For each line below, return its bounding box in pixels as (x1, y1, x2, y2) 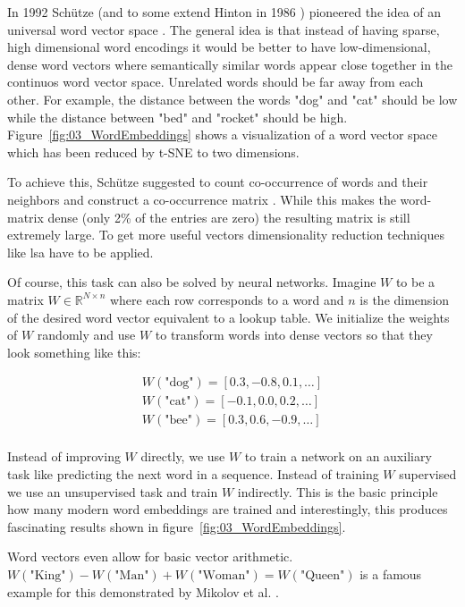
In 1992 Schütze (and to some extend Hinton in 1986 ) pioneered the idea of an (7, 3, 442, 21)
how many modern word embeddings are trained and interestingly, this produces (7, 500, 448, 518)
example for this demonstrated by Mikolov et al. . (7, 582, 279, 601)
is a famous (359, 564, 422, 583)
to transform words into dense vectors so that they (155, 325, 433, 344)
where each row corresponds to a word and (109, 290, 344, 308)
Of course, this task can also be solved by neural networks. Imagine (7, 273, 376, 291)
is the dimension (359, 290, 450, 308)
